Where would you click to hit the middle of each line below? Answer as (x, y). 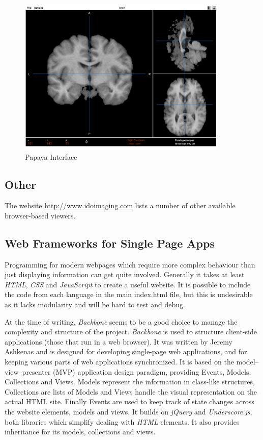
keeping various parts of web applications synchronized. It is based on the (119, 362)
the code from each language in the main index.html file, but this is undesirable (129, 294)
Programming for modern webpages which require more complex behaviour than (130, 264)
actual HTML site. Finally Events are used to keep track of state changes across (129, 401)
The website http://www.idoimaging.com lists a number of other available (120, 205)
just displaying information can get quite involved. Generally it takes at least (125, 274)
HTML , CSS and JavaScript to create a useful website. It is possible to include (128, 284)
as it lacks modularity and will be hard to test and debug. (95, 304)
